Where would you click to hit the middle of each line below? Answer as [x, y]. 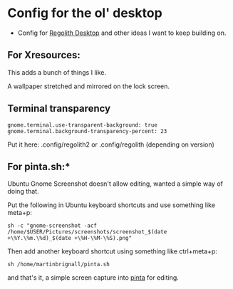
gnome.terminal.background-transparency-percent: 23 [87, 131]
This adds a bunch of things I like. [57, 72]
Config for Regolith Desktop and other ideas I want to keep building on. [122, 33]
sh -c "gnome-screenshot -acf [52, 226]
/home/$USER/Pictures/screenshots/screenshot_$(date [87, 232]
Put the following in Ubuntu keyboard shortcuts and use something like [112, 205]
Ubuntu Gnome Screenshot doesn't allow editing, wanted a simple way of [115, 184]
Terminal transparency [59, 109]
